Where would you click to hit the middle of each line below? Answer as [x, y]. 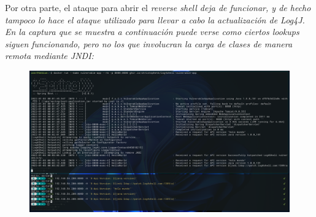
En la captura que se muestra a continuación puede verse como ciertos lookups [152, 32]
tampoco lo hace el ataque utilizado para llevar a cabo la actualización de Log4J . [155, 19]
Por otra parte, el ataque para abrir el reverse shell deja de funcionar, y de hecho [158, 7]
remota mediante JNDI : [49, 56]
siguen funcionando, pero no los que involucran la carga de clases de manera [149, 43]
